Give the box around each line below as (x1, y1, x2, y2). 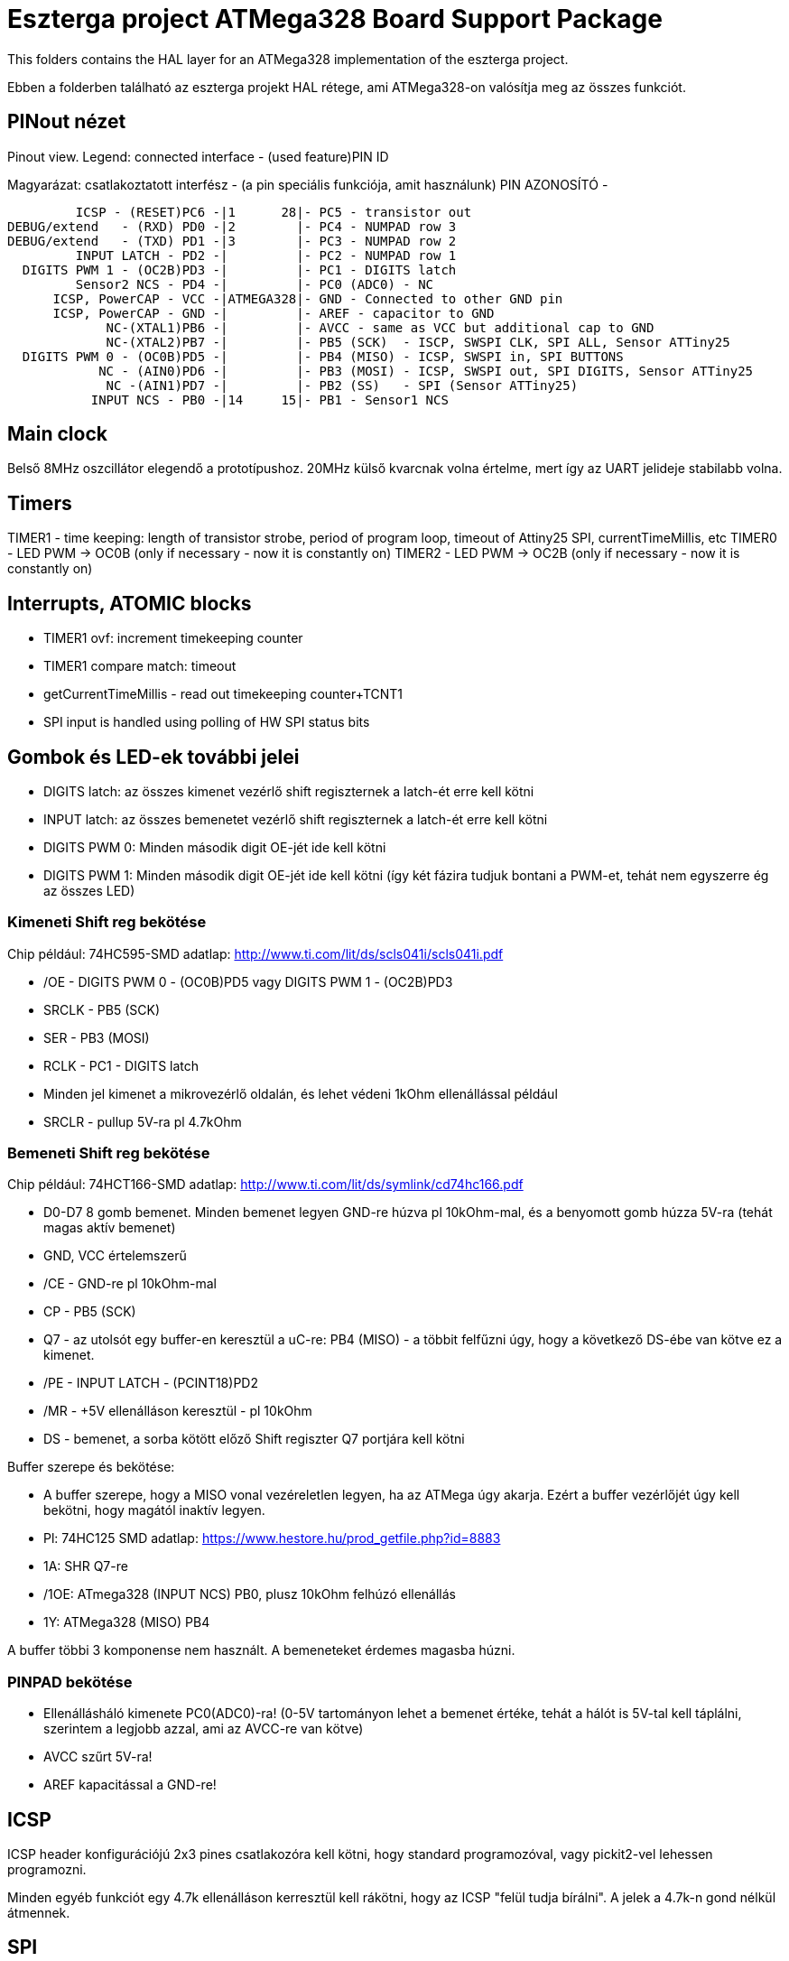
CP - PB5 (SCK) (43, 1304, 136, 1320)
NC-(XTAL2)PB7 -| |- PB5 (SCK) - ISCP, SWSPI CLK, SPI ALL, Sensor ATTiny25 (106, 334, 730, 349)
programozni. (7, 1862, 87, 1878)
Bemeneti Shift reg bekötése (7, 1144, 210, 1163)
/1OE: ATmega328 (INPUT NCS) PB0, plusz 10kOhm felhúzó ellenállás (43, 1586, 457, 1603)
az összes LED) (43, 882, 135, 898)
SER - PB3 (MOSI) (43, 1029, 150, 1046)
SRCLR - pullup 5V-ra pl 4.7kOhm (43, 1113, 242, 1129)
